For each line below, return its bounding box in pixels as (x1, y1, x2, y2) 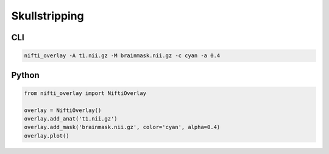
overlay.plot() (24, 132, 69, 139)
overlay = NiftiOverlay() (24, 107, 102, 114)
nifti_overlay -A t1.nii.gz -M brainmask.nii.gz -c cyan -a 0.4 (24, 52, 221, 59)
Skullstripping (11, 9, 85, 23)
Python (11, 70, 40, 80)
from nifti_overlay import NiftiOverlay (24, 89, 146, 97)
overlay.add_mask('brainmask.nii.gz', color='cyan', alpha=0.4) (24, 124, 221, 131)
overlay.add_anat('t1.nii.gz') (24, 115, 118, 122)
